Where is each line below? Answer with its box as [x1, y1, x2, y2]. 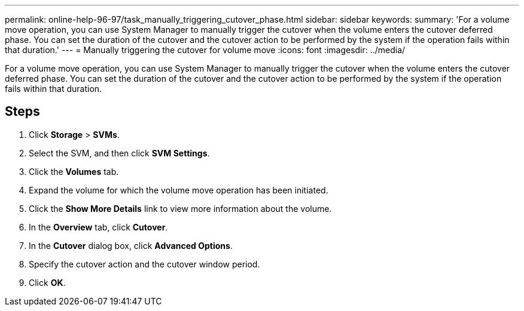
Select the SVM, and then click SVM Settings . [29, 147, 210, 158]
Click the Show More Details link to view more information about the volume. [29, 203, 332, 214]
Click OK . [29, 277, 66, 288]
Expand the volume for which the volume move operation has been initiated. [29, 184, 328, 195]
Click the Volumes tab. [29, 166, 119, 177]
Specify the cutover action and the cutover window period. [29, 258, 260, 269]
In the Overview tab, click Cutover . [29, 221, 168, 232]
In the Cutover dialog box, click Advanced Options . [29, 240, 233, 251]
